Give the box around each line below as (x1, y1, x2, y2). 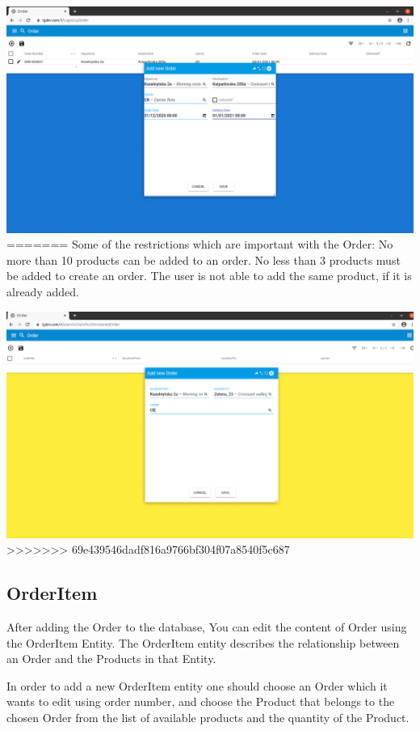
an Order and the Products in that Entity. (6, 650, 216, 667)
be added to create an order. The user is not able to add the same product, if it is (6, 267, 412, 284)
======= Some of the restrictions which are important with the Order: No (6, 236, 393, 253)
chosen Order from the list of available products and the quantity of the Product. (6, 708, 409, 725)
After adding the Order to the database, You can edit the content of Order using (6, 618, 407, 635)
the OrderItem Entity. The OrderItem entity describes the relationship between (6, 634, 400, 651)
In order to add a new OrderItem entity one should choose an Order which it (6, 677, 388, 694)
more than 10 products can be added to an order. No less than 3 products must (6, 251, 401, 268)
